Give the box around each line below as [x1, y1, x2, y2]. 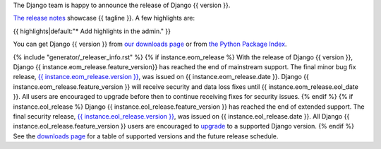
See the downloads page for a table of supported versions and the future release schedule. [13, 131, 279, 141]
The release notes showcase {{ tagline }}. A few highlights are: [13, 14, 195, 23]
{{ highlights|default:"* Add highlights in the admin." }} [13, 27, 171, 35]
